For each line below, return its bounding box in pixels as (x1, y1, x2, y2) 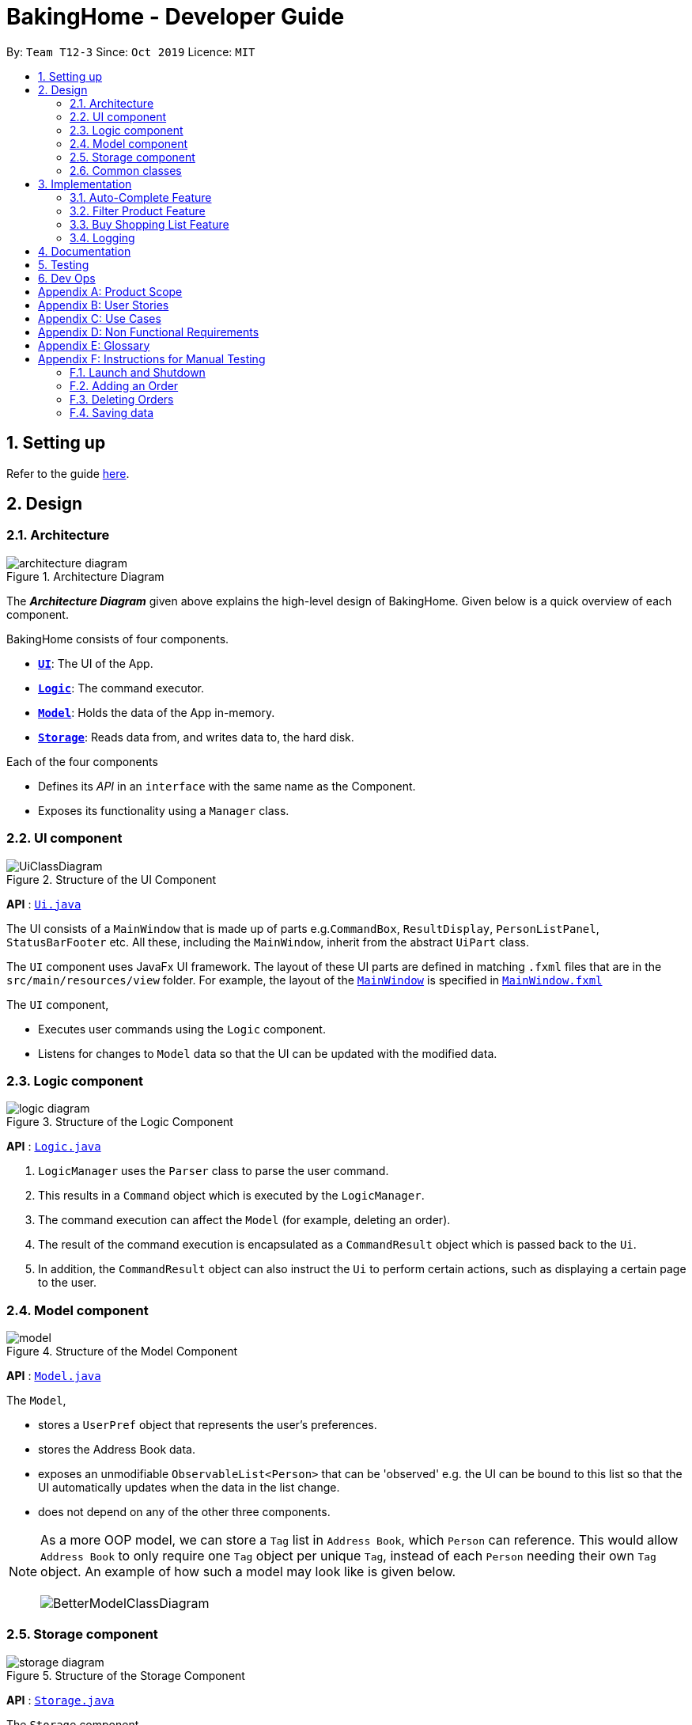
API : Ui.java (6, 897, 81, 911)
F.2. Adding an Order (70, 378, 179, 392)
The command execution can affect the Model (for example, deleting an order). (38, 1213, 451, 1227)
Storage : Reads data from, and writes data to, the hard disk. (38, 730, 354, 744)
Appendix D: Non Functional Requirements (38, 324, 259, 339)
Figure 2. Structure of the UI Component (6, 872, 216, 886)
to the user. (38, 1276, 96, 1290)
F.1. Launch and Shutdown (70, 365, 206, 379)
